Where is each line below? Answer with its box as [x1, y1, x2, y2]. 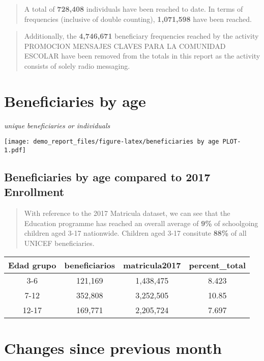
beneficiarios [64, 259, 115, 271]
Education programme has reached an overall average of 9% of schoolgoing [24, 217, 258, 228]
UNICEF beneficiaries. [24, 237, 95, 248]
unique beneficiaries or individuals [4, 120, 110, 130]
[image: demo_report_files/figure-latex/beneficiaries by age [4, 138, 219, 146]
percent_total [189, 259, 246, 271]
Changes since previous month [4, 337, 222, 358]
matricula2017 [123, 259, 181, 271]
